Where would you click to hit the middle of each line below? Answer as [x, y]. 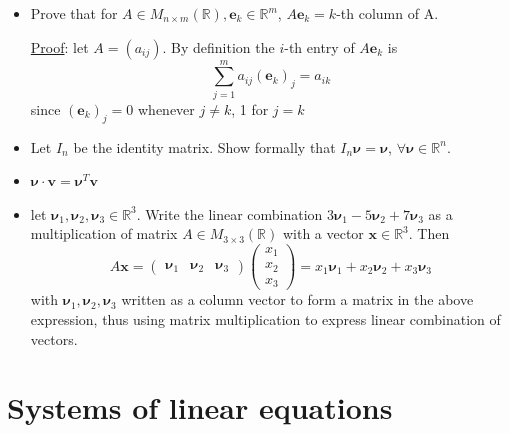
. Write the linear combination [229, 213]
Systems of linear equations [200, 407]
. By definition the [218, 46]
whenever [166, 108]
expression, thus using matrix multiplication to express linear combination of [265, 319]
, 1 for [250, 108]
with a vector [323, 233]
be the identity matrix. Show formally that [204, 146]
